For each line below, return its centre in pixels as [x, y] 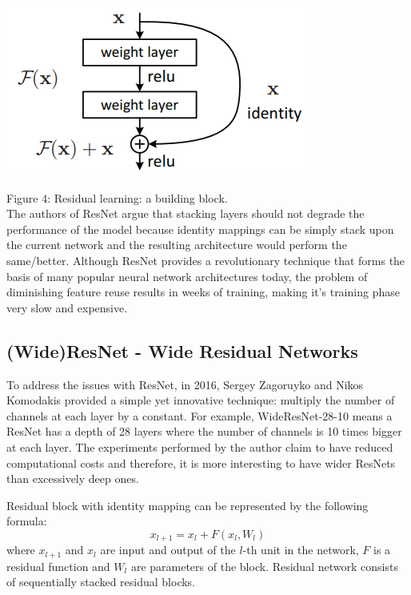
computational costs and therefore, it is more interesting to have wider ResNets [201, 462]
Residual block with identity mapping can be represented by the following [188, 505]
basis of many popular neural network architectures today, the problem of [187, 276]
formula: [27, 521]
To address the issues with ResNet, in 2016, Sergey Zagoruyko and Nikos [185, 384]
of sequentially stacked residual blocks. [101, 582]
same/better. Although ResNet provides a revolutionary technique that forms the [206, 260]
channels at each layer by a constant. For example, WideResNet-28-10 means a [200, 415]
